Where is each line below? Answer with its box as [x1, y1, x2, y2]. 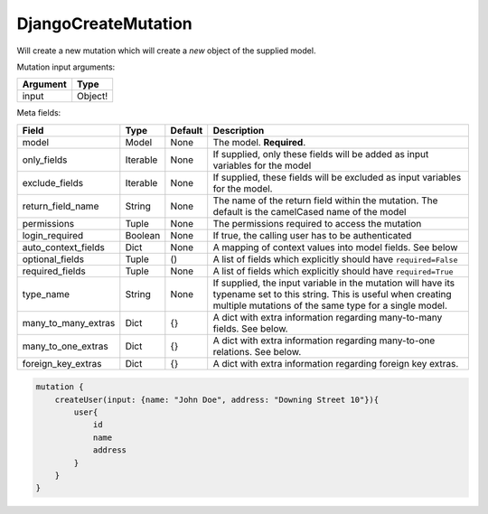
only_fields [22, 154, 68, 166]
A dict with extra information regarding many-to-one [212, 334, 436, 347]
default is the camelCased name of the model [212, 205, 407, 218]
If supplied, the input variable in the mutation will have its [212, 276, 455, 289]
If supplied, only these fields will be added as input [212, 147, 429, 160]
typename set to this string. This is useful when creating [212, 287, 452, 300]
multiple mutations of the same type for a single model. [212, 299, 447, 312]
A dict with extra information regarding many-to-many [212, 311, 443, 323]
